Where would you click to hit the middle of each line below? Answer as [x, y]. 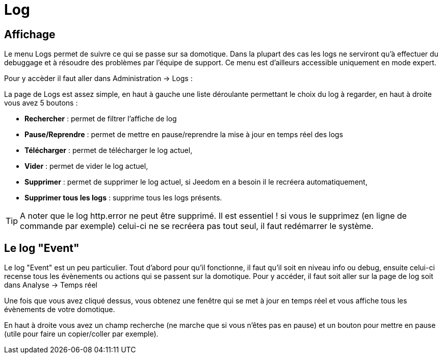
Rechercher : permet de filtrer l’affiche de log [101, 119]
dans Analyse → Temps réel [51, 285]
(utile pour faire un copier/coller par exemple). [81, 334]
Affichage [30, 34]
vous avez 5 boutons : [41, 103]
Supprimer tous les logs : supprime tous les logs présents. [123, 198]
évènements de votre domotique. [60, 310]
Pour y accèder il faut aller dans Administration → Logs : [98, 79]
